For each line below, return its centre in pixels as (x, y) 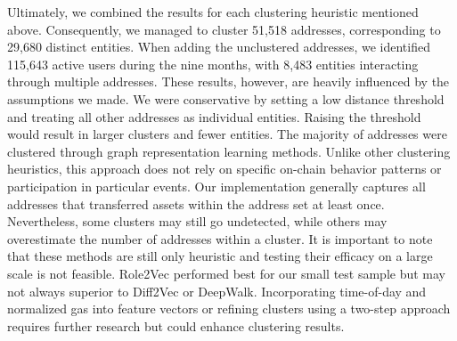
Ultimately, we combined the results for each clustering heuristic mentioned (213, 12)
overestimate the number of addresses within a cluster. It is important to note (220, 238)
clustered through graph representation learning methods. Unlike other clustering (229, 151)
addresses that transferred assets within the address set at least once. (196, 203)
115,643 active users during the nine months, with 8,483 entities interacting (213, 64)
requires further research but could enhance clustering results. (176, 325)
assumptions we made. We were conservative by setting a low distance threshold (226, 98)
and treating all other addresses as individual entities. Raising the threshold (214, 116)
